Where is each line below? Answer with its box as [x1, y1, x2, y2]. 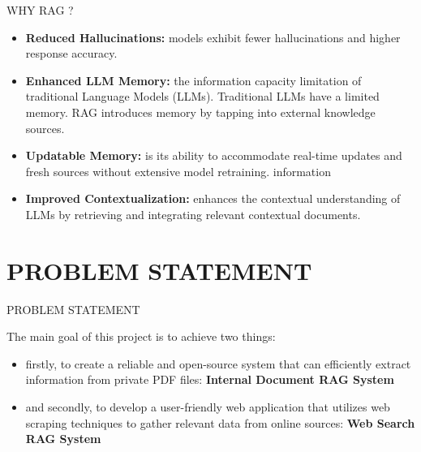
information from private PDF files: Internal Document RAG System [25, 371, 394, 388]
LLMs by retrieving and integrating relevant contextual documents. [25, 205, 361, 222]
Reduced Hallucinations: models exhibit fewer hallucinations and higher [25, 28, 401, 45]
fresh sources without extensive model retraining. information [25, 162, 331, 179]
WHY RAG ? [6, 2, 74, 18]
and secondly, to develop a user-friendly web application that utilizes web [25, 398, 390, 415]
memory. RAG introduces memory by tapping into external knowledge [25, 103, 376, 120]
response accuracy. [25, 45, 118, 62]
